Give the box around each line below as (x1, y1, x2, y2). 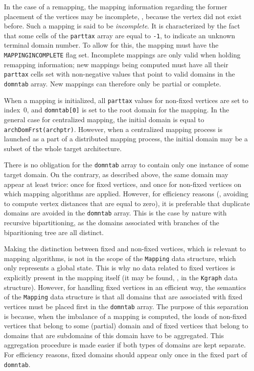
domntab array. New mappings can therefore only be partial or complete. (4, 78, 221, 88)
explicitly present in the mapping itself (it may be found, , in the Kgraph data (4, 272, 238, 283)
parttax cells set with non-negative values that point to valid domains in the (4, 69, 235, 79)
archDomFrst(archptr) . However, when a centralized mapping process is (4, 124, 223, 134)
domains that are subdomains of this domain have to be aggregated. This (4, 330, 224, 340)
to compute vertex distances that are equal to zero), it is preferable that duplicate (4, 198, 250, 208)
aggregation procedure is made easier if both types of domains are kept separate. (4, 340, 246, 350)
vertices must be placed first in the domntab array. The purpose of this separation (4, 301, 249, 311)
